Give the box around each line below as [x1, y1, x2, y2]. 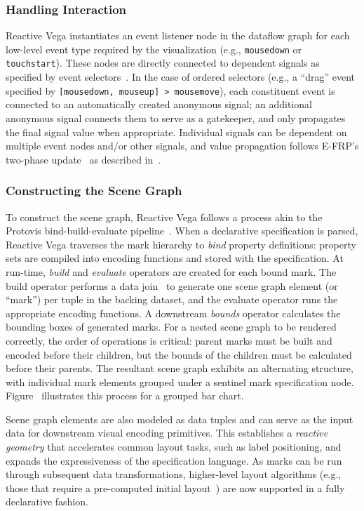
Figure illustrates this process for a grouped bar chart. [6, 388, 244, 403]
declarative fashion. [6, 494, 88, 509]
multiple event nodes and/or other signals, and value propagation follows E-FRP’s [6, 138, 359, 153]
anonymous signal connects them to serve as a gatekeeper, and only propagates [6, 110, 346, 125]
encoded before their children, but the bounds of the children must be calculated [6, 347, 352, 361]
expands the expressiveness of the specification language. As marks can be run [6, 453, 342, 467]
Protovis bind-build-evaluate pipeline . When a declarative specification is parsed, [6, 223, 358, 238]
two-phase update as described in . [6, 152, 161, 166]
